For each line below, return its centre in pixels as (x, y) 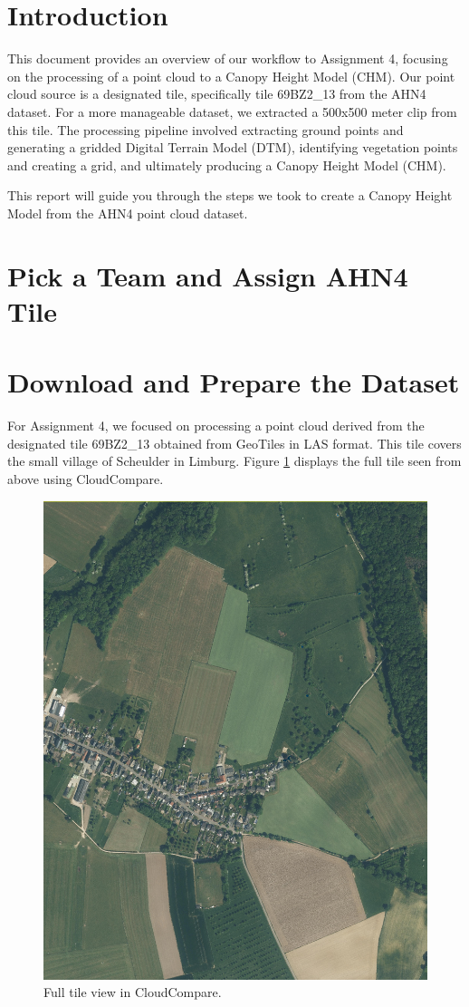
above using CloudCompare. (86, 478)
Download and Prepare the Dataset (234, 382)
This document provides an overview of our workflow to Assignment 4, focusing (228, 58)
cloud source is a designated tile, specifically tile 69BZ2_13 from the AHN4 (217, 94)
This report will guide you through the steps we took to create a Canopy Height (230, 195)
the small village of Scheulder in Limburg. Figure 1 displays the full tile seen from (234, 461)
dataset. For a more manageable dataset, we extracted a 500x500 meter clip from (232, 111)
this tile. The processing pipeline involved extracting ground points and (206, 129)
